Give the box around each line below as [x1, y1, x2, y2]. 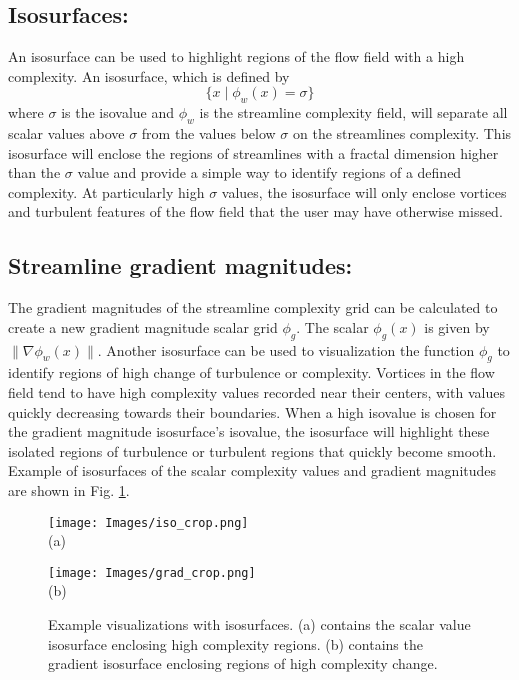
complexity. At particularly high [8, 181, 205, 202]
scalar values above [8, 122, 125, 143]
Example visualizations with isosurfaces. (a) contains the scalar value [48, 614, 471, 634]
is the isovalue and [61, 102, 175, 123]
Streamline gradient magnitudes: [8, 250, 353, 281]
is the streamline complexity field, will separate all [199, 102, 508, 123]
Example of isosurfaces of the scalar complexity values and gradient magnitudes [8, 460, 497, 481]
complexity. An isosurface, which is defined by [8, 65, 290, 86]
